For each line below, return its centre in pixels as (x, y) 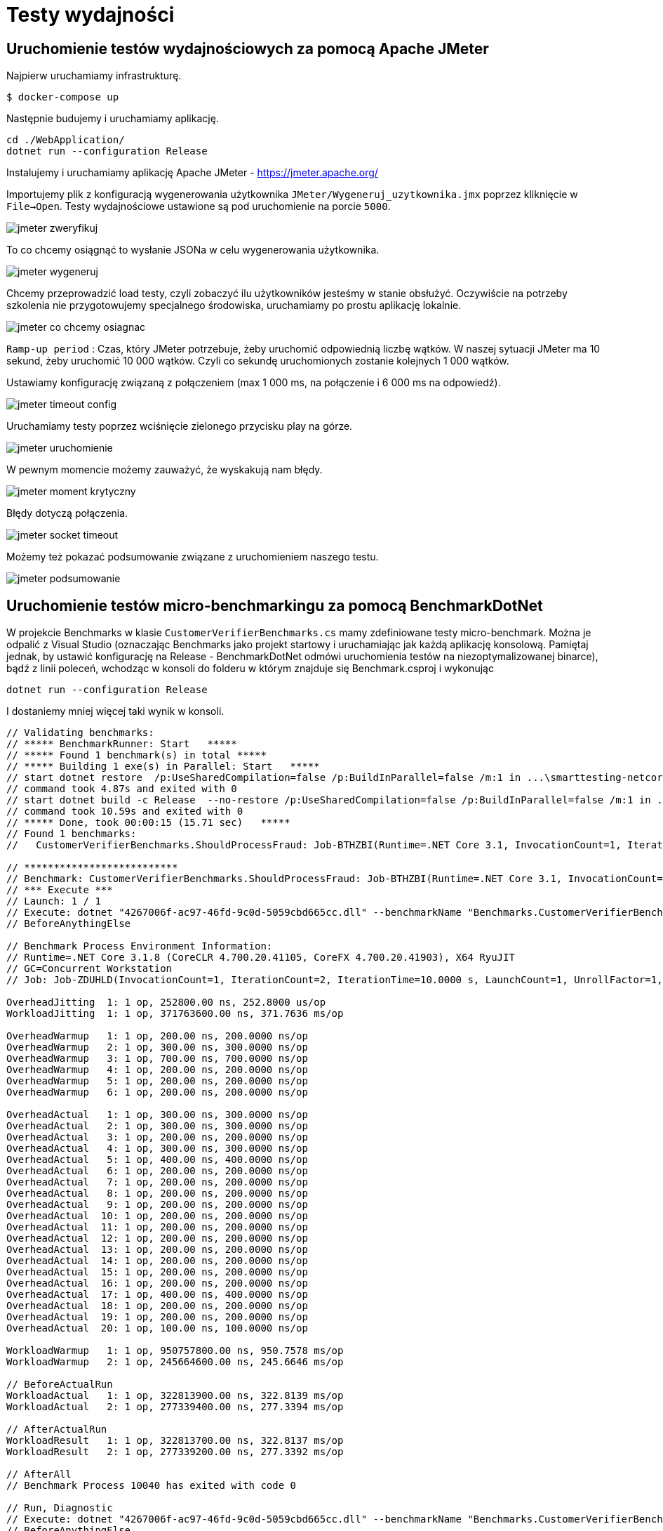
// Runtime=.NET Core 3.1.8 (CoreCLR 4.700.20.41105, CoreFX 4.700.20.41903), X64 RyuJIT (261, 958)
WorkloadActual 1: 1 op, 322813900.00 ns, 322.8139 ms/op (175, 1396)
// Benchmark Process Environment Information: (140, 946)
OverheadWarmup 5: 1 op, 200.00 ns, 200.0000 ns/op (157, 1081)
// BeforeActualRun (60, 1385)
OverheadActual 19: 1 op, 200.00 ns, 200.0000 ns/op (157, 1317)
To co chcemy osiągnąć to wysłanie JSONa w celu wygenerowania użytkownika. (193, 250)
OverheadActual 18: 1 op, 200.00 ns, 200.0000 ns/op (157, 1306)
